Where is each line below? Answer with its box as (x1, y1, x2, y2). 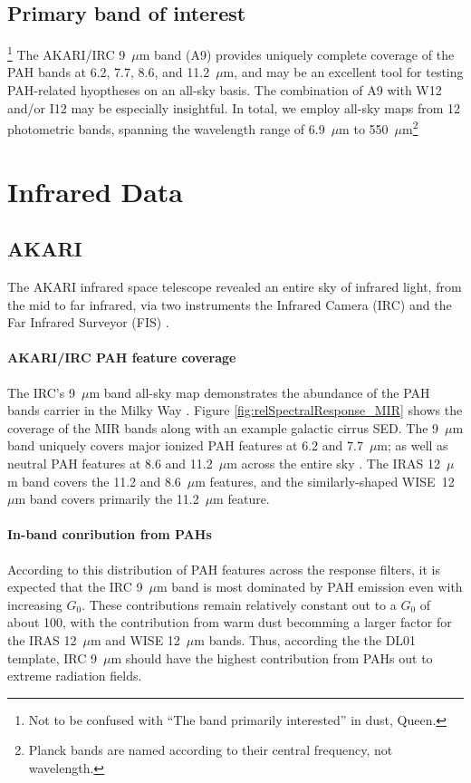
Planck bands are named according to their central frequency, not (28, 740, 393, 759)
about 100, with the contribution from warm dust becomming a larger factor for (7, 613, 452, 632)
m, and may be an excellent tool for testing (223, 63, 464, 82)
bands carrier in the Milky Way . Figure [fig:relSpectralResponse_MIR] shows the (7, 401, 463, 420)
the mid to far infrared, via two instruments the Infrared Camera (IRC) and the (7, 295, 452, 314)
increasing (7, 594, 62, 614)
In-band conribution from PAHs (7, 525, 212, 544)
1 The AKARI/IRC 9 (7, 43, 126, 63)
